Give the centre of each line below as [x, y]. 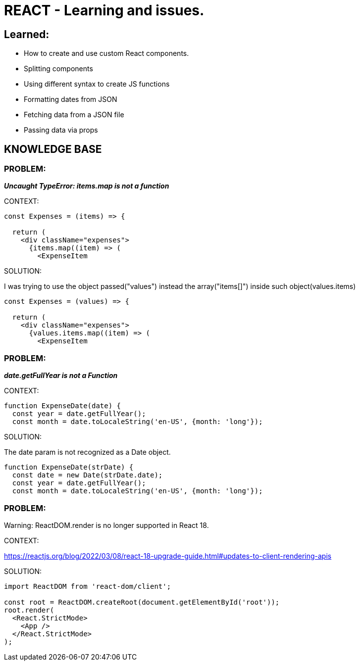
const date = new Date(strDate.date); [87, 475]
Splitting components [58, 69]
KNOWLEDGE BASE [53, 149]
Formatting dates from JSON [71, 99]
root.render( [29, 610]
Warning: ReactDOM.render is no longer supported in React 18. [106, 525]
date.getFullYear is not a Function [61, 376]
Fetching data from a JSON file [74, 115]
